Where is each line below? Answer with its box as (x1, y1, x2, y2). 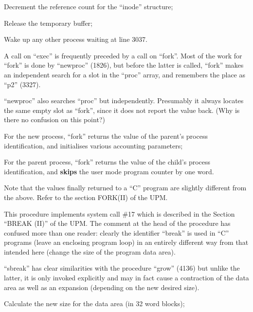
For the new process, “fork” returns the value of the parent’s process (4, 130, 208, 141)
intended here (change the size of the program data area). (4, 246, 176, 257)
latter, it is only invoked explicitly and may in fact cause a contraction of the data (4, 273, 249, 283)
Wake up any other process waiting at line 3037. (4, 34, 148, 44)
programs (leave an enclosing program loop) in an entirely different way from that (4, 237, 249, 247)
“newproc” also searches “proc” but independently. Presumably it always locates (4, 95, 244, 106)
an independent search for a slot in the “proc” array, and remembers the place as (4, 69, 246, 79)
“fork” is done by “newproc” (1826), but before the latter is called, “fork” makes (4, 60, 244, 70)
